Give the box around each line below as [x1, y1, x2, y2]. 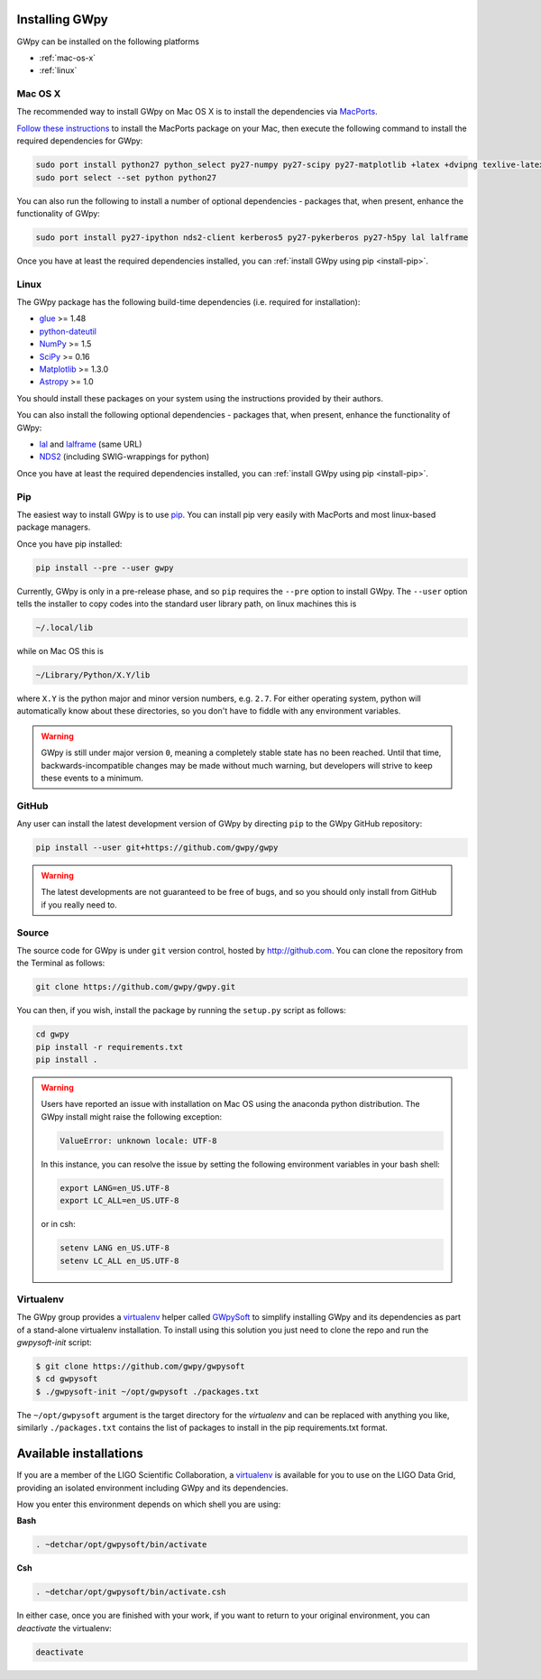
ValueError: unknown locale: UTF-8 [60, 1135, 217, 1146]
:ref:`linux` [39, 65, 78, 76]
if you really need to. [41, 899, 117, 910]
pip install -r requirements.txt [35, 1042, 184, 1052]
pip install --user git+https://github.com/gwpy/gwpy [35, 843, 279, 853]
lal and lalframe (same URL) [39, 438, 142, 449]
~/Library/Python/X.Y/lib [35, 670, 151, 680]
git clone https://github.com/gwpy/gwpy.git [35, 982, 236, 992]
